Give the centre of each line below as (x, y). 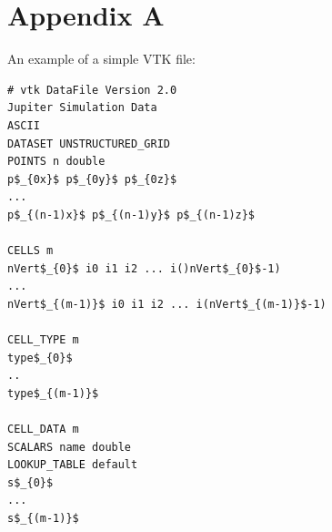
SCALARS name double (70, 447)
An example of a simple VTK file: (101, 59)
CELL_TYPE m (43, 340)
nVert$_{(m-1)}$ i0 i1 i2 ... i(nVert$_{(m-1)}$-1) (167, 304)
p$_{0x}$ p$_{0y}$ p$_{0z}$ (92, 179)
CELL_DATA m (43, 429)
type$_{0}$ (40, 358)
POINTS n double (56, 162)
